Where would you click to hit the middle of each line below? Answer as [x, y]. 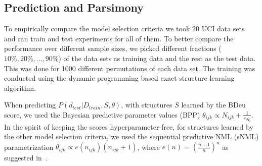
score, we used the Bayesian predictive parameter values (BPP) [102, 114]
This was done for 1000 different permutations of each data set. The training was [130, 68]
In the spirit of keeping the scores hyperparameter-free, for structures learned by [129, 126]
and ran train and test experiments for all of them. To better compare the [119, 38]
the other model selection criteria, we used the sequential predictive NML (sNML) [132, 136]
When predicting [30, 105]
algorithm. [20, 88]
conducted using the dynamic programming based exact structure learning [119, 78]
